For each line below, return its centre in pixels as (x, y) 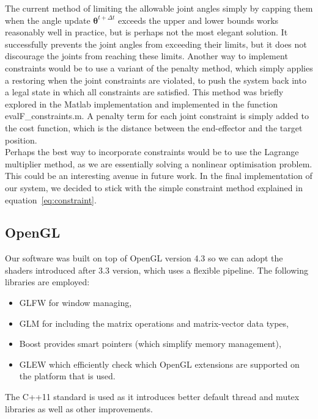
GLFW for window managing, (76, 303)
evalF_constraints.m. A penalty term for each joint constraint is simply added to (157, 116)
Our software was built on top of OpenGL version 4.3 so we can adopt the (144, 258)
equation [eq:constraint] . (51, 199)
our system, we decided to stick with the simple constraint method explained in (154, 187)
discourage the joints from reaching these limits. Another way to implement (146, 56)
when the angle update (48, 20)
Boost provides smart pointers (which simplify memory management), (150, 344)
